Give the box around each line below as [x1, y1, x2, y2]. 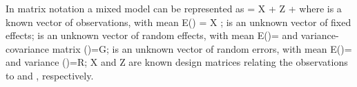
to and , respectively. [6, 68, 94, 82]
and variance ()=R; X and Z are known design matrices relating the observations [6, 55, 348, 69]
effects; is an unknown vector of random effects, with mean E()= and [6, 28, 298, 42]
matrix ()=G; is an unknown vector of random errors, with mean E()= [52, 41, 352, 55]
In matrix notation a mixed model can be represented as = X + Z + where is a [6, 1, 342, 15]
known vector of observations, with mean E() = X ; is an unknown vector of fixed [6, 14, 351, 29]
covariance [6, 41, 50, 55]
